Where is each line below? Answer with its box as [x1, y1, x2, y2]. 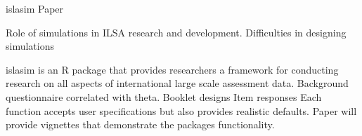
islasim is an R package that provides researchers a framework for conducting [6, 62, 339, 76]
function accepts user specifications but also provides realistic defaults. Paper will [6, 103, 357, 118]
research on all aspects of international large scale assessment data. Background [6, 76, 349, 90]
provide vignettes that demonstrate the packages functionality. [6, 117, 275, 132]
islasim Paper [6, 1, 64, 15]
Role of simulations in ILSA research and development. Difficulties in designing [6, 25, 347, 39]
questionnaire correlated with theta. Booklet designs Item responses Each [6, 89, 322, 104]
